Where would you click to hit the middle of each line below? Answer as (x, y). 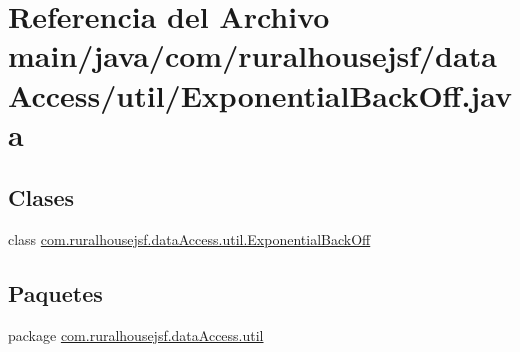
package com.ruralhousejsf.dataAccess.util (136, 334)
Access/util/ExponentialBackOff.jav (260, 94)
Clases (41, 197)
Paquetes (55, 293)
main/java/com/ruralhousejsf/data (252, 55)
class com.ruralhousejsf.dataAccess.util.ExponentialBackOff (189, 239)
